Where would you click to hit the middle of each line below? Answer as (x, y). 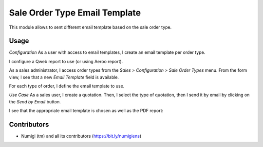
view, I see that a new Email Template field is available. (64, 77)
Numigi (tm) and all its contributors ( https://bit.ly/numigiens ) (81, 136)
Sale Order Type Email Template (75, 13)
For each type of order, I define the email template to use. (67, 86)
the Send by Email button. (35, 101)
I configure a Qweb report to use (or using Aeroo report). (66, 61)
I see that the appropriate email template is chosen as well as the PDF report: (86, 111)
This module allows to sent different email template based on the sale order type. (90, 27)
